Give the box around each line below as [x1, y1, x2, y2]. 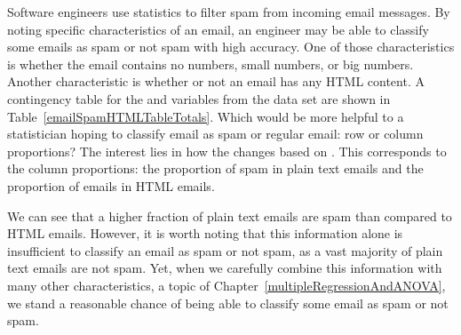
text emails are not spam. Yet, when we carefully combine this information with [7, 259, 442, 277]
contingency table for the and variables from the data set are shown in [7, 89, 391, 108]
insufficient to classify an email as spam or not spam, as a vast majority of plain [7, 241, 443, 259]
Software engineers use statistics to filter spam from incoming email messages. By [7, 3, 450, 20]
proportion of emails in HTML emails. [7, 176, 215, 195]
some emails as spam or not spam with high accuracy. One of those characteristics [7, 37, 455, 56]
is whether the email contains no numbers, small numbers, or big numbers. [7, 54, 414, 73]
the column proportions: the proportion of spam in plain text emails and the [7, 159, 424, 178]
